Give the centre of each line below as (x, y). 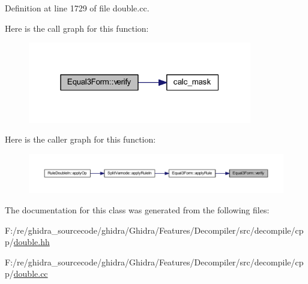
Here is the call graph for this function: (77, 28)
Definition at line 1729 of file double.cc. (77, 8)
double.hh (32, 242)
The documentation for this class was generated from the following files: (137, 209)
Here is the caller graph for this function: (80, 139)
